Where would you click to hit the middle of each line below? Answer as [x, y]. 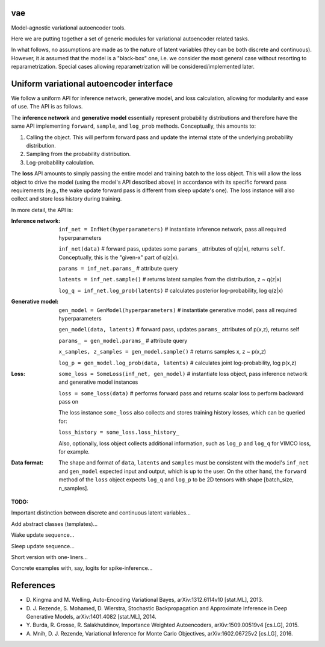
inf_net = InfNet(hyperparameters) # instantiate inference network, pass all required [172, 230]
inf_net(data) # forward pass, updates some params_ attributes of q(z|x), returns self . [172, 249]
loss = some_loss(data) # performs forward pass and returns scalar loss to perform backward [181, 393]
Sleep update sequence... [43, 546]
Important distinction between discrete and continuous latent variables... [101, 513]
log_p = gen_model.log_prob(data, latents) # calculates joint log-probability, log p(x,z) [178, 363]
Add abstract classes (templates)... [54, 524]
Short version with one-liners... [49, 557]
